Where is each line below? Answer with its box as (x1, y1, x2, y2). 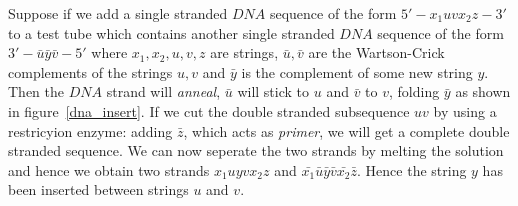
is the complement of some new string (241, 61, 473, 82)
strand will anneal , (106, 81, 221, 102)
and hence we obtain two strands (8, 159, 210, 180)
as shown (455, 81, 511, 102)
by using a (433, 100, 497, 121)
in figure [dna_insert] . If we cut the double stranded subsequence (8, 100, 410, 121)
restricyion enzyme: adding (8, 120, 173, 141)
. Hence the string (357, 159, 467, 180)
